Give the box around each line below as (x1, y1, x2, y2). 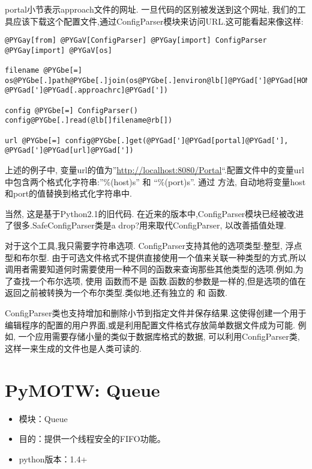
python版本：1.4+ (19, 452, 88, 465)
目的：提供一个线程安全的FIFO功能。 (19, 432, 166, 445)
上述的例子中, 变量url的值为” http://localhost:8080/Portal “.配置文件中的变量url (5, 164, 305, 176)
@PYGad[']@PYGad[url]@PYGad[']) (5, 146, 134, 155)
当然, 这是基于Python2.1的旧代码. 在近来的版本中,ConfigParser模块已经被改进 (5, 207, 304, 219)
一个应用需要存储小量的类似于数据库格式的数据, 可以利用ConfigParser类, (18, 330, 300, 343)
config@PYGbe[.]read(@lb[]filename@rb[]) (5, 116, 173, 125)
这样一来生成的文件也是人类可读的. (5, 342, 142, 354)
